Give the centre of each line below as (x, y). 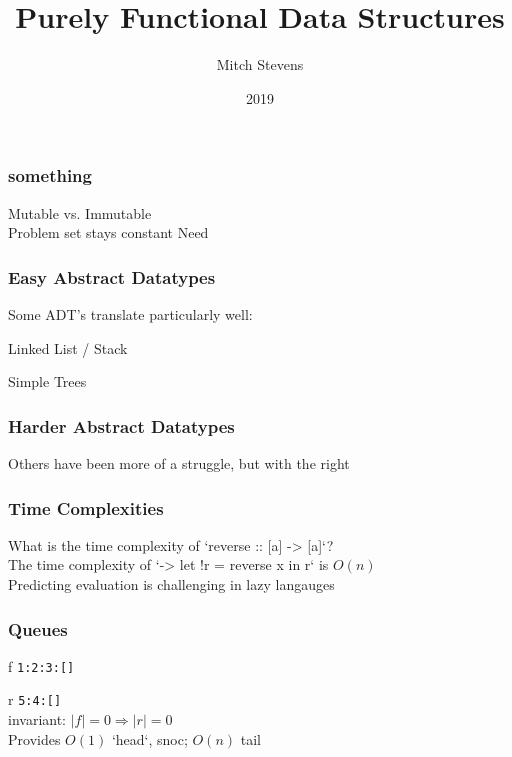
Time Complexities (86, 507)
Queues (38, 628)
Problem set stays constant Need (108, 232)
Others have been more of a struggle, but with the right (179, 463)
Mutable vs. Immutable (80, 212)
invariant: (37, 719)
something (50, 175)
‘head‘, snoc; (149, 738)
